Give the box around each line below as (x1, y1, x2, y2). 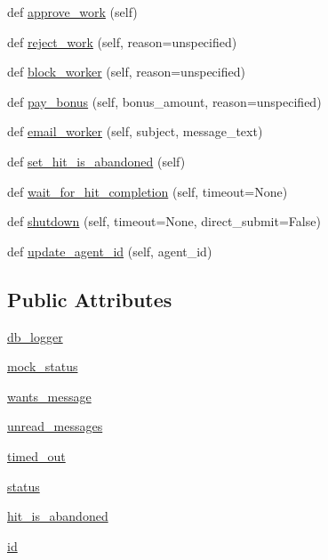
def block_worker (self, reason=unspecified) (7, 62, 245, 81)
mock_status (7, 357, 78, 376)
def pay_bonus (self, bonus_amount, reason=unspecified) (7, 92, 322, 110)
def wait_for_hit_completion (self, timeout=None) (7, 182, 288, 200)
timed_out (7, 446, 66, 465)
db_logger (7, 327, 63, 345)
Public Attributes (7, 285, 172, 312)
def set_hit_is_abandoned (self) (7, 151, 186, 170)
